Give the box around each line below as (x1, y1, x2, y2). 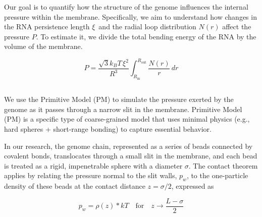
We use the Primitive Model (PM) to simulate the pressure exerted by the (4, 94, 234, 104)
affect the (222, 21, 251, 32)
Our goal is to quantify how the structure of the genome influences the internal (4, 2, 248, 12)
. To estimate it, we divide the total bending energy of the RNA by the (36, 31, 256, 41)
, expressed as (171, 181, 214, 191)
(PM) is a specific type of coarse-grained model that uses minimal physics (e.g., (4, 114, 250, 124)
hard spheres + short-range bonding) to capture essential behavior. (4, 124, 212, 134)
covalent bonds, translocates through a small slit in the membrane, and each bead (4, 150, 257, 161)
